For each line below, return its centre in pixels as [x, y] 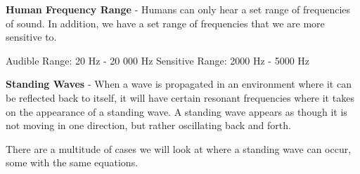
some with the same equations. [72, 162]
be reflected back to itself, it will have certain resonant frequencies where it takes [180, 97]
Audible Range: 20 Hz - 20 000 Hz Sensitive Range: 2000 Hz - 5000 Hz [158, 60]
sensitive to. [31, 37]
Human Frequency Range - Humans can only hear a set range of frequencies [178, 9]
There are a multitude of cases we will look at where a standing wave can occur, [179, 148]
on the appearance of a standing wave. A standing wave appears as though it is [176, 111]
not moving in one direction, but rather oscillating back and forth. [148, 125]
